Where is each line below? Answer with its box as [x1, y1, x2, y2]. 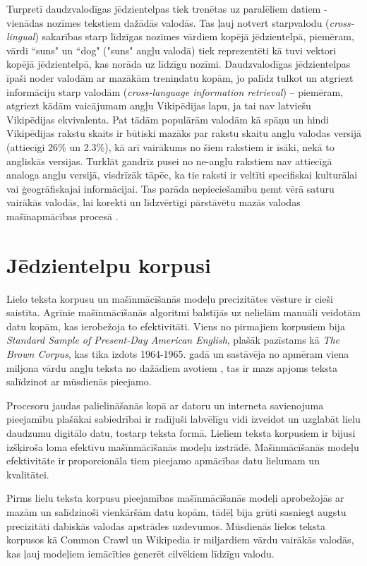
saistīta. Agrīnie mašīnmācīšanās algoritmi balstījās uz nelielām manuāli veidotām [6, 305, 361, 320]
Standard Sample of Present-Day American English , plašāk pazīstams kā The [6, 332, 339, 347]
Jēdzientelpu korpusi [6, 250, 211, 279]
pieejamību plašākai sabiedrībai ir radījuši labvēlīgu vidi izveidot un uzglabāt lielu [6, 411, 361, 426]
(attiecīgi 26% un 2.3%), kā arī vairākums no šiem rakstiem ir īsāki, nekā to [6, 139, 335, 154]
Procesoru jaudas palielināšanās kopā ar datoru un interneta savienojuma [6, 397, 324, 412]
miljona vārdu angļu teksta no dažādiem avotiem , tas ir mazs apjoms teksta [6, 360, 338, 375]
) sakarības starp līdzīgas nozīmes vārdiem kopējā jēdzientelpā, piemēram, [35, 29, 354, 44]
